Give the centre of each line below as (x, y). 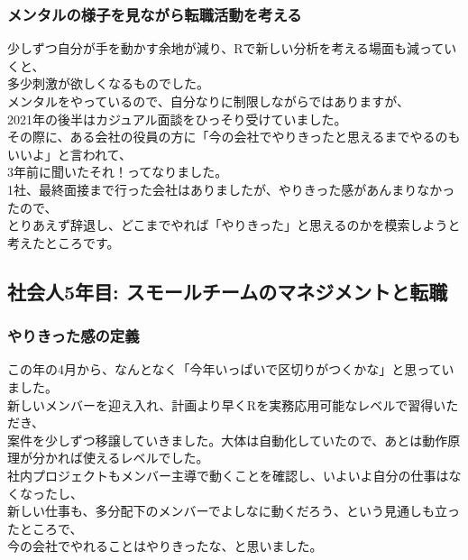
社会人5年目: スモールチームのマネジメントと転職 (228, 291)
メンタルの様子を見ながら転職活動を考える (155, 14)
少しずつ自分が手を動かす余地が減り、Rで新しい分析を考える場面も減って (226, 48)
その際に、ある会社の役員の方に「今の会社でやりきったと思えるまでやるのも (234, 137)
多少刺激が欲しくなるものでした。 (108, 83)
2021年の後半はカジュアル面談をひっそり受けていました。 (177, 119)
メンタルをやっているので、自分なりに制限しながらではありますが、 (209, 101)
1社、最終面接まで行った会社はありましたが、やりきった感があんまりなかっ (231, 189)
